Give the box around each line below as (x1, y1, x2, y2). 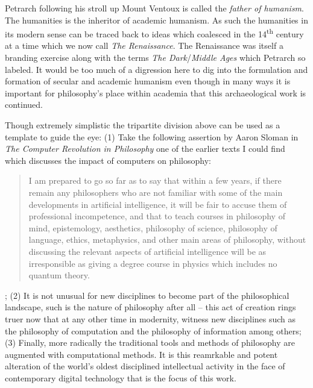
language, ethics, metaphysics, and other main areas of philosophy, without (28, 233, 306, 246)
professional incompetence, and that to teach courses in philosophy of (28, 210, 285, 222)
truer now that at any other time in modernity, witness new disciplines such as (5, 312, 296, 325)
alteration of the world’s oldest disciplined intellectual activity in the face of (5, 360, 285, 372)
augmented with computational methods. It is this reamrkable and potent (5, 348, 278, 360)
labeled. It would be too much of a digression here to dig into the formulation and (5, 63, 308, 75)
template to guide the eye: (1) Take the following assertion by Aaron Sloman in (5, 130, 299, 143)
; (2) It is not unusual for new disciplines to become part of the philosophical (5, 289, 289, 301)
